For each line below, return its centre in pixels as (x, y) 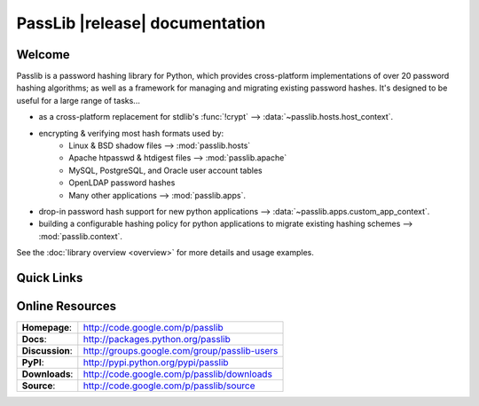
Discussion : (47, 351)
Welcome (43, 55)
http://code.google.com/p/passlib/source (169, 386)
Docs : (35, 340)
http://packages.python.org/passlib (157, 340)
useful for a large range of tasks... (79, 100)
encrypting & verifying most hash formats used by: (131, 133)
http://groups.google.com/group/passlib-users (181, 351)
